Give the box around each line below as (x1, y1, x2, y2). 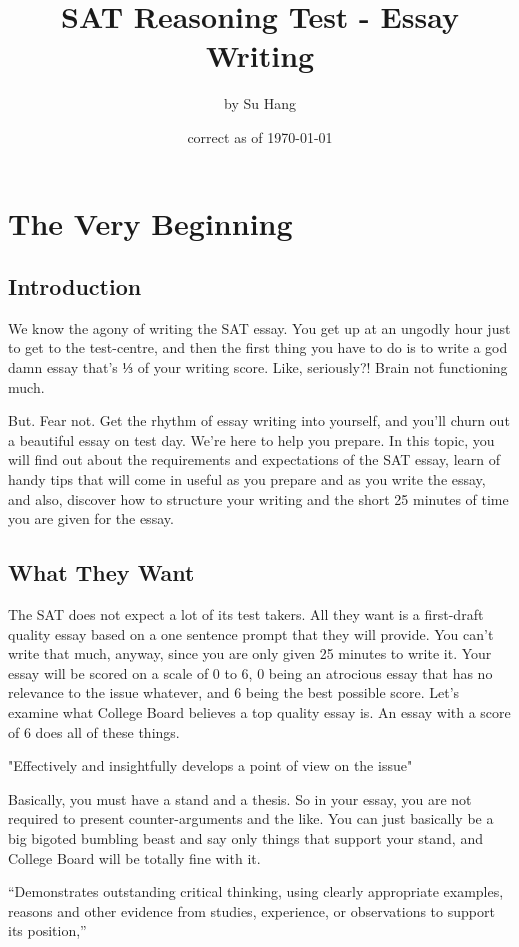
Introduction (8, 271, 142, 302)
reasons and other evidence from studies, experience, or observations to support (8, 900, 495, 921)
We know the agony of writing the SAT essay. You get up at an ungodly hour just (8, 317, 511, 338)
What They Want (8, 557, 195, 588)
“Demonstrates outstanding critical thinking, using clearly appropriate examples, (8, 881, 504, 902)
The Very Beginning (8, 202, 293, 243)
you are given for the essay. (8, 508, 174, 529)
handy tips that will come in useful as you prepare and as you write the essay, (8, 469, 486, 490)
